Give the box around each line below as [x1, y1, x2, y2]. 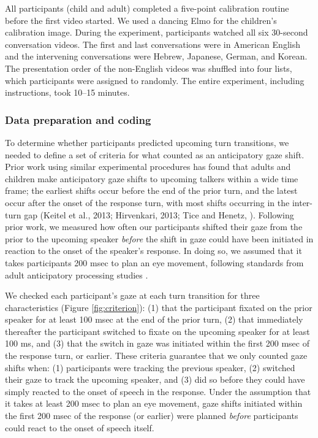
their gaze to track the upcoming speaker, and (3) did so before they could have [5, 373, 305, 386]
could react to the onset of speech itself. [5, 421, 154, 434]
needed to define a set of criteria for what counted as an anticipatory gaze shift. [5, 148, 305, 161]
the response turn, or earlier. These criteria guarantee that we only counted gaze [5, 349, 308, 362]
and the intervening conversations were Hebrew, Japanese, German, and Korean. [5, 50, 308, 63]
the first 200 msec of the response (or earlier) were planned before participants [5, 409, 298, 422]
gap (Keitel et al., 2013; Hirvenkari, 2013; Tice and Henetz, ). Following [24, 208, 294, 221]
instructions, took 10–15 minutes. [5, 86, 130, 99]
